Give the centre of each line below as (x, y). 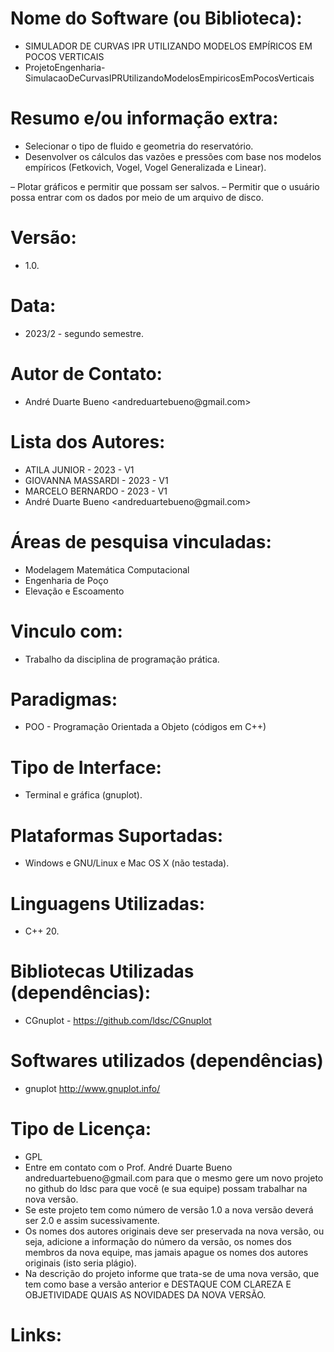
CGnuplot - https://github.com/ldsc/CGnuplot (118, 1021)
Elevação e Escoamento (74, 591)
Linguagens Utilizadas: (108, 903)
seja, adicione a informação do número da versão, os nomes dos (158, 1242)
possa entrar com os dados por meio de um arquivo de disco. (137, 197)
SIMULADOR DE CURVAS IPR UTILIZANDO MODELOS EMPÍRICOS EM (168, 46)
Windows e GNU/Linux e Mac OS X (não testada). (127, 863)
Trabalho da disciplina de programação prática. (122, 659)
